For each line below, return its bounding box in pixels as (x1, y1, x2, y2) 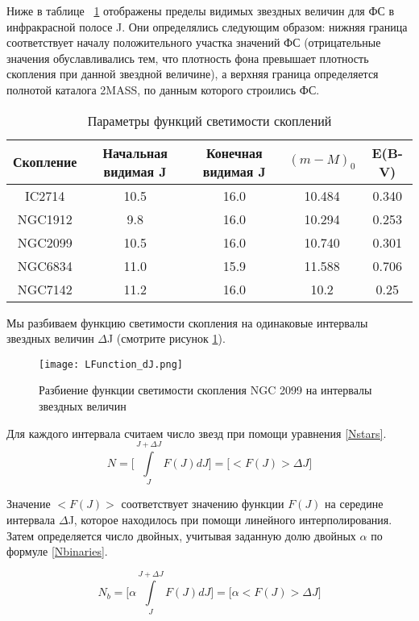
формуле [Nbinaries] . (6, 543, 108, 560)
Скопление (13, 152, 77, 172)
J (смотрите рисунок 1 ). (106, 330, 226, 347)
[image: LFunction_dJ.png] (39, 358, 183, 370)
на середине (325, 495, 384, 512)
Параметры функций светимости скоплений (87, 110, 332, 130)
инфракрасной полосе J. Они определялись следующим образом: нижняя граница (6, 18, 408, 35)
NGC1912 (17, 209, 73, 228)
